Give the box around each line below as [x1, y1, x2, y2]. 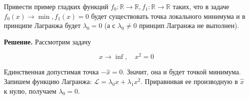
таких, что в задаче [173, 1, 230, 11]
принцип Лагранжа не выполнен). [139, 20, 239, 30]
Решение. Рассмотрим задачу [4, 36, 91, 46]
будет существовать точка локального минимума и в [91, 11, 246, 21]
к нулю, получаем [4, 85, 56, 96]
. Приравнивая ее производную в [141, 76, 238, 86]
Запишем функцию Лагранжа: [4, 76, 92, 86]
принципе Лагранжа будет [4, 20, 81, 30]
